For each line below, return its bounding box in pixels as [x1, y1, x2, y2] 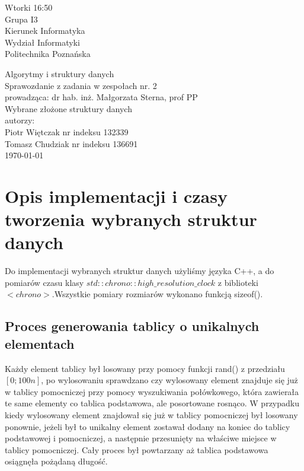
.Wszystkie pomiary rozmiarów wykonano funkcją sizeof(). [52, 288, 263, 300]
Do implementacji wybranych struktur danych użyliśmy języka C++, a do [5, 265, 274, 277]
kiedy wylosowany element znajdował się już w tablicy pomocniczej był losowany [5, 408, 298, 421]
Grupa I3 [5, 12, 38, 25]
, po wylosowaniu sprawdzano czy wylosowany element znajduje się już [41, 374, 298, 386]
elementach [5, 334, 75, 352]
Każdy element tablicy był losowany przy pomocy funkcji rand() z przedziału [5, 362, 285, 374]
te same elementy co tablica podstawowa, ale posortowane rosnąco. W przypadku [5, 397, 299, 409]
